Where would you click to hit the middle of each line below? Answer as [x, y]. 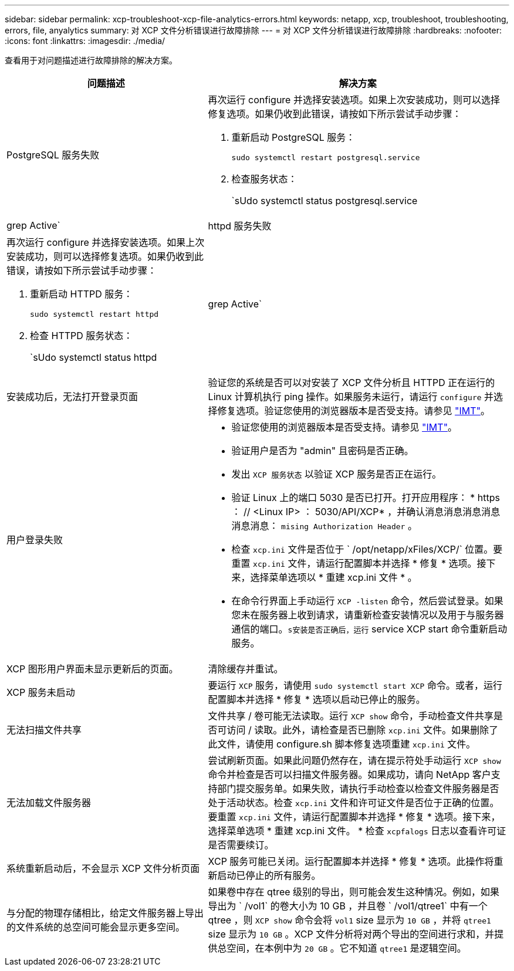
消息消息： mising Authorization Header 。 [324, 526]
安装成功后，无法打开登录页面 [72, 397]
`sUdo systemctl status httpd [94, 357]
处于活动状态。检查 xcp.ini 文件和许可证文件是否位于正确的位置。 [354, 803]
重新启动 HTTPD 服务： [82, 294]
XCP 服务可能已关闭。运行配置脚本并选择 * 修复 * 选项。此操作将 [351, 861]
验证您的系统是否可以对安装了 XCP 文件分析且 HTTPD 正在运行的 [351, 383]
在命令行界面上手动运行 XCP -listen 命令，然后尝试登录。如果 [367, 601]
